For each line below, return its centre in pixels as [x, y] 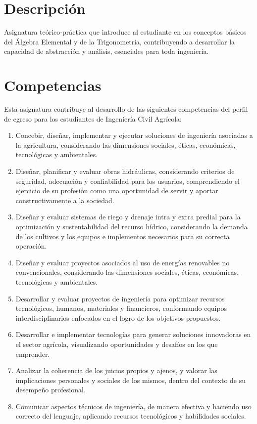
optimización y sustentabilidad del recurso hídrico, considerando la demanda [131, 226]
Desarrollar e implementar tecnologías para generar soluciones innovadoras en [133, 334]
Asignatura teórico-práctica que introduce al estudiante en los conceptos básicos [125, 32]
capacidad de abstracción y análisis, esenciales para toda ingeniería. [106, 51]
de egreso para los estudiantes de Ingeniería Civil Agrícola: [93, 118]
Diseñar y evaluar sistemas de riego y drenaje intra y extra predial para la [128, 217]
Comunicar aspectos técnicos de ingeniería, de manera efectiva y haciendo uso [133, 406]
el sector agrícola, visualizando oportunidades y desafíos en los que [117, 344]
